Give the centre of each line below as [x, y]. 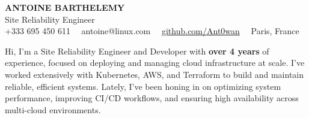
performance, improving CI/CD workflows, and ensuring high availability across [152, 98]
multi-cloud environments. [53, 109]
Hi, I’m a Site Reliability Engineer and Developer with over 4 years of [137, 51]
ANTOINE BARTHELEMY [65, 7]
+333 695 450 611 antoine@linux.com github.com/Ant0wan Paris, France [152, 31]
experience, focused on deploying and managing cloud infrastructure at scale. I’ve [155, 63]
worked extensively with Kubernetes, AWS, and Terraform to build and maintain [154, 74]
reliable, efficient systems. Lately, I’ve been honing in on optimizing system [143, 86]
